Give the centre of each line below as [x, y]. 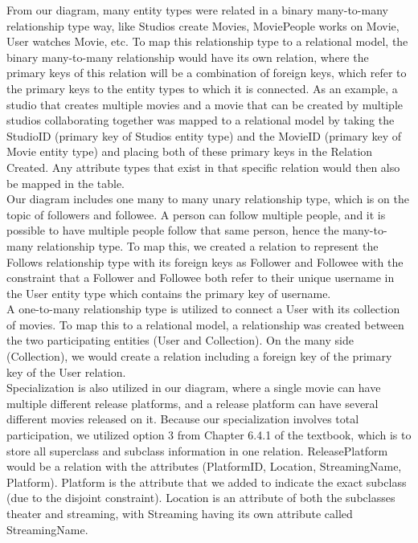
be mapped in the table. [66, 183]
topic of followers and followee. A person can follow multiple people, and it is [196, 214]
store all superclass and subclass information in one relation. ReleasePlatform [197, 450]
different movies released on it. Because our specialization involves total [183, 419]
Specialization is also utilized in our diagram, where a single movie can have [194, 388]
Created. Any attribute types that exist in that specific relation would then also [203, 167]
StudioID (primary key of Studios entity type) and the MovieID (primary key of [204, 135]
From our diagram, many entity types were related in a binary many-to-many [197, 10]
